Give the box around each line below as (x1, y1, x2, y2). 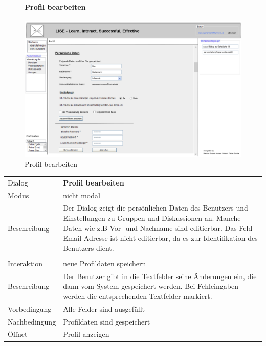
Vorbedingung (8, 303, 52, 314)
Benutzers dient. (63, 242, 114, 253)
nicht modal (63, 190, 100, 200)
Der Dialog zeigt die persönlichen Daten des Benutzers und (63, 202, 248, 213)
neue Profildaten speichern (63, 258, 146, 268)
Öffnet (8, 329, 28, 339)
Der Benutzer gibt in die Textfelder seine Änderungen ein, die (63, 270, 257, 281)
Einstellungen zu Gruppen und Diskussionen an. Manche (63, 213, 241, 223)
